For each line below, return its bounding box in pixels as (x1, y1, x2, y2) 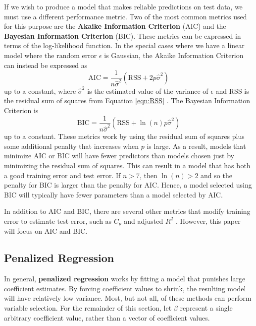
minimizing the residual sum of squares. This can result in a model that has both (4, 160, 251, 170)
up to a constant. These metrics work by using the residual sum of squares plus (4, 131, 245, 141)
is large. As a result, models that (147, 140, 246, 151)
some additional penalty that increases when (4, 140, 139, 151)
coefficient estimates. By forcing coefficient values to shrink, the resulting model (4, 283, 246, 293)
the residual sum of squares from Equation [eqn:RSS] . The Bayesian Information (4, 95, 251, 106)
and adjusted (124, 215, 163, 226)
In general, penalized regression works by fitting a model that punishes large (4, 273, 246, 284)
